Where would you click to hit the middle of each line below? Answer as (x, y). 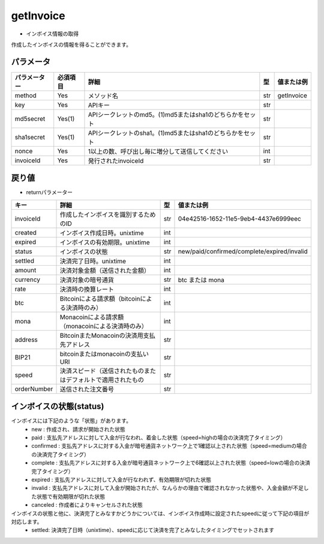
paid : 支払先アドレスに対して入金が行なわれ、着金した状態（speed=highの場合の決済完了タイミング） (159, 438)
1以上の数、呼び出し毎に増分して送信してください (158, 151)
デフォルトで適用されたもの (105, 380)
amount (25, 270)
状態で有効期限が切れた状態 (70, 497)
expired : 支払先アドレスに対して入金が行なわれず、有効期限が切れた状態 (121, 480)
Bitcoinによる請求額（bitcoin (100, 299)
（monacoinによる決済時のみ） (104, 326)
